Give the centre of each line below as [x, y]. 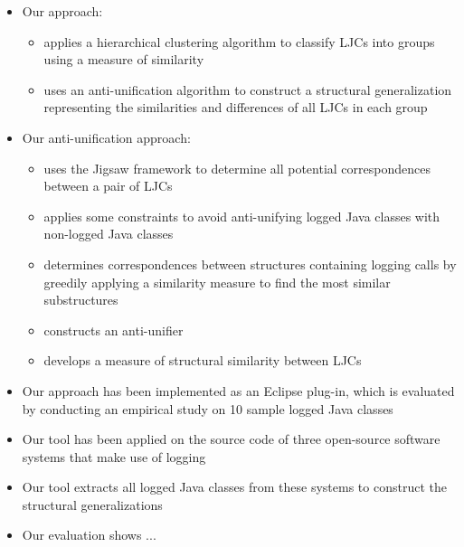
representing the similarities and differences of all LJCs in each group [236, 107]
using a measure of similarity [124, 59]
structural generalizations [92, 504]
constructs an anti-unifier [114, 330]
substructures [81, 300]
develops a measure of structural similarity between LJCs [203, 360]
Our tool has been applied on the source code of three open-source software [231, 439]
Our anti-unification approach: [106, 137]
